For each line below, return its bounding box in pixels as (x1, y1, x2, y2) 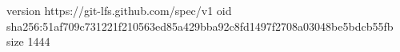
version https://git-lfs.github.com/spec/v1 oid (6, 2, 232, 18)
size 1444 (6, 33, 50, 50)
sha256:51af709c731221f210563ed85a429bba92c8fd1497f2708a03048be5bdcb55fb (6, 17, 394, 34)
